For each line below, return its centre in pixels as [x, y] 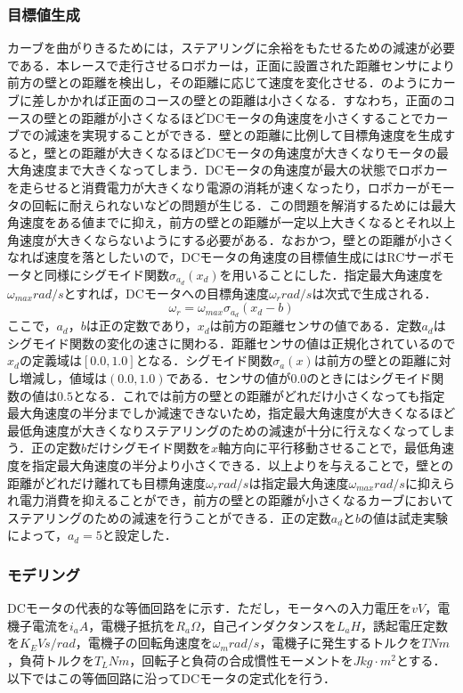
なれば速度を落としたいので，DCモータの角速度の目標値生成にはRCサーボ [225, 257]
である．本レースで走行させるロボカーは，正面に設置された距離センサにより [231, 65]
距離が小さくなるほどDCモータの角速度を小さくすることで [252, 117]
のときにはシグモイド [369, 378]
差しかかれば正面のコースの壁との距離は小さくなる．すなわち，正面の [237, 100]
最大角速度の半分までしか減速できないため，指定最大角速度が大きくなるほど [231, 413]
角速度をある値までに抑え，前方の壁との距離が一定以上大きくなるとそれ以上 [231, 222]
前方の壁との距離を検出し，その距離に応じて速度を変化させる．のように [219, 82]
